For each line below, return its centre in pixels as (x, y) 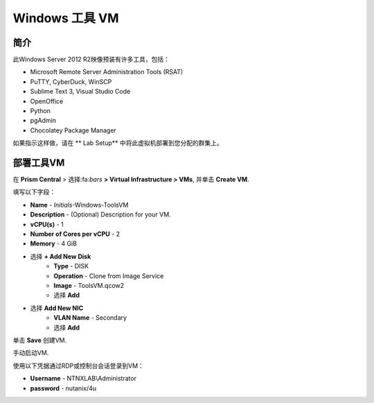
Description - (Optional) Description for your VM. (100, 214)
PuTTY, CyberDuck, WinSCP (71, 82)
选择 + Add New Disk (61, 256)
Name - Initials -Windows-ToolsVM (79, 205)
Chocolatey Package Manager (73, 130)
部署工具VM (39, 163)
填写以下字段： (34, 192)
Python (41, 111)
